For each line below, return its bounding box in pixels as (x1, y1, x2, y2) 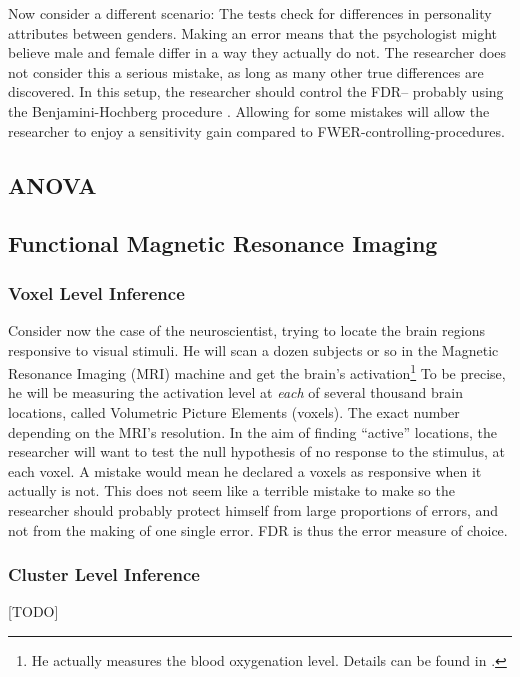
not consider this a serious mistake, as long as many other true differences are (8, 61, 484, 82)
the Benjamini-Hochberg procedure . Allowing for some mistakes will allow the (8, 100, 490, 121)
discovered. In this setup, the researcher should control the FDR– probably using (8, 81, 504, 102)
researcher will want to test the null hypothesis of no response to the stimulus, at (8, 441, 505, 462)
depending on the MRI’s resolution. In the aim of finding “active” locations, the (8, 421, 497, 442)
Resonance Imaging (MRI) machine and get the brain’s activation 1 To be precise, (8, 360, 506, 383)
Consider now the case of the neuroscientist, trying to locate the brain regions (8, 319, 485, 340)
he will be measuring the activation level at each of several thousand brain (8, 382, 464, 403)
